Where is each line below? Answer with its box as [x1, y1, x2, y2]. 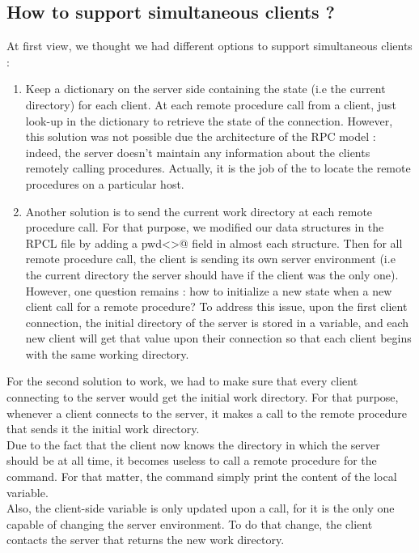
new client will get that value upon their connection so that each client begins [25, 330, 412, 347]
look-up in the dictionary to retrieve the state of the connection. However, [25, 112, 393, 129]
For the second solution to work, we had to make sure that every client [6, 372, 358, 389]
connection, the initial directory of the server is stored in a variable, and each [25, 313, 409, 330]
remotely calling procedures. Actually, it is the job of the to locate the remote [25, 160, 411, 177]
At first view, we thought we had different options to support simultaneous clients [6, 37, 413, 54]
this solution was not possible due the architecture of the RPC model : [25, 128, 376, 145]
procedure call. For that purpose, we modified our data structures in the [25, 219, 384, 236]
